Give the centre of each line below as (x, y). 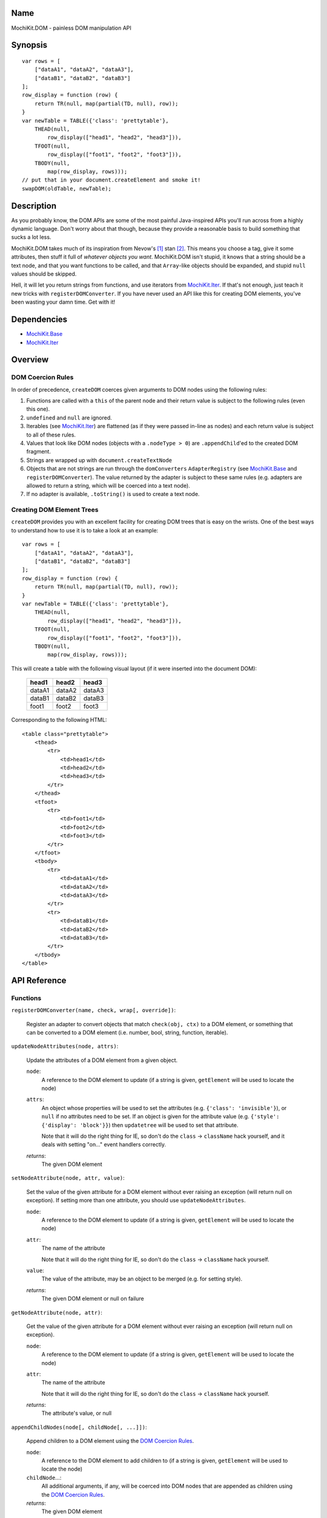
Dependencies (39, 320)
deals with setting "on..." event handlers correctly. (104, 1145)
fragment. (39, 452)
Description (34, 206)
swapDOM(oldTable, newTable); (67, 189)
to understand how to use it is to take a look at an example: (85, 530)
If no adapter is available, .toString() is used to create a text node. (113, 494)
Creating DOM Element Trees (55, 510)
